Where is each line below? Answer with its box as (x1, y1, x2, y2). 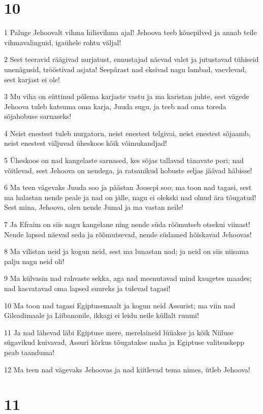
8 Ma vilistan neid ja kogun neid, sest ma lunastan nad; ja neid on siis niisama (4, 246, 249, 257)
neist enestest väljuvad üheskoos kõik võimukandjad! (4, 138, 167, 148)
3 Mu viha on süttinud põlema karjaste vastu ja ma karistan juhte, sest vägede (4, 91, 249, 102)
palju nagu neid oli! (4, 256, 64, 266)
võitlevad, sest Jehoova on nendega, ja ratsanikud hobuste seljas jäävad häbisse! (4, 165, 252, 175)
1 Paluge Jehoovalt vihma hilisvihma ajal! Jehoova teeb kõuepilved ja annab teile (4, 27, 257, 38)
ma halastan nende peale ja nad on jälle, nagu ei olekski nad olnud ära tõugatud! (4, 192, 256, 202)
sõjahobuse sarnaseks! (4, 111, 72, 121)
